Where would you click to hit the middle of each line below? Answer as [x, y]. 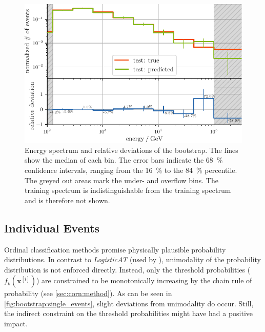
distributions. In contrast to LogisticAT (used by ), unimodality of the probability [133, 259]
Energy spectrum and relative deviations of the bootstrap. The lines [131, 150]
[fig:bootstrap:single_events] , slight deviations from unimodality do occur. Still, [129, 303]
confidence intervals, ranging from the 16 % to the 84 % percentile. [131, 170]
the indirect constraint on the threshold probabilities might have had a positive [129, 313]
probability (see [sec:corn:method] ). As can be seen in [88, 293]
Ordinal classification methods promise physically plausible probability [115, 249]
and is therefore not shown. [67, 200]
